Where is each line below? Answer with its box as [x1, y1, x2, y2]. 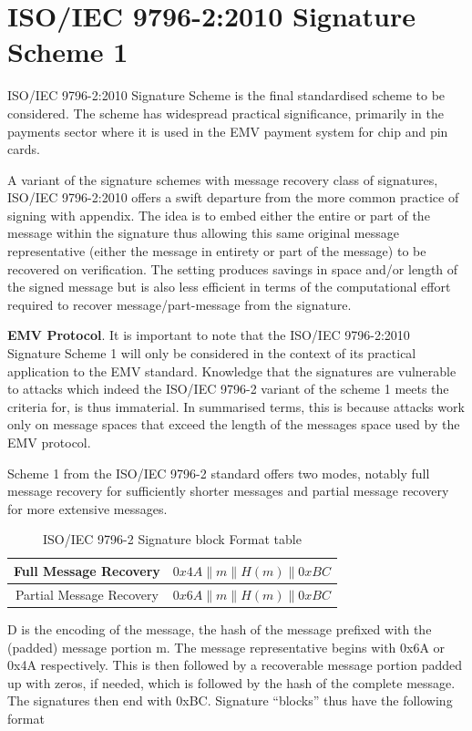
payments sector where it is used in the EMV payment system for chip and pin [7, 121, 448, 140]
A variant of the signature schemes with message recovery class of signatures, [7, 170, 438, 189]
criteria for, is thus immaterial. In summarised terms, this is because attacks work [7, 396, 465, 416]
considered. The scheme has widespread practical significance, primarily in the [7, 103, 444, 122]
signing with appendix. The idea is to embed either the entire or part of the [7, 205, 430, 224]
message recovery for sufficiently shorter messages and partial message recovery [7, 481, 449, 500]
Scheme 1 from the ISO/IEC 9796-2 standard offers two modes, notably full [7, 463, 430, 482]
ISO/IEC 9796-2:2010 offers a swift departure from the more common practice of [7, 188, 459, 207]
